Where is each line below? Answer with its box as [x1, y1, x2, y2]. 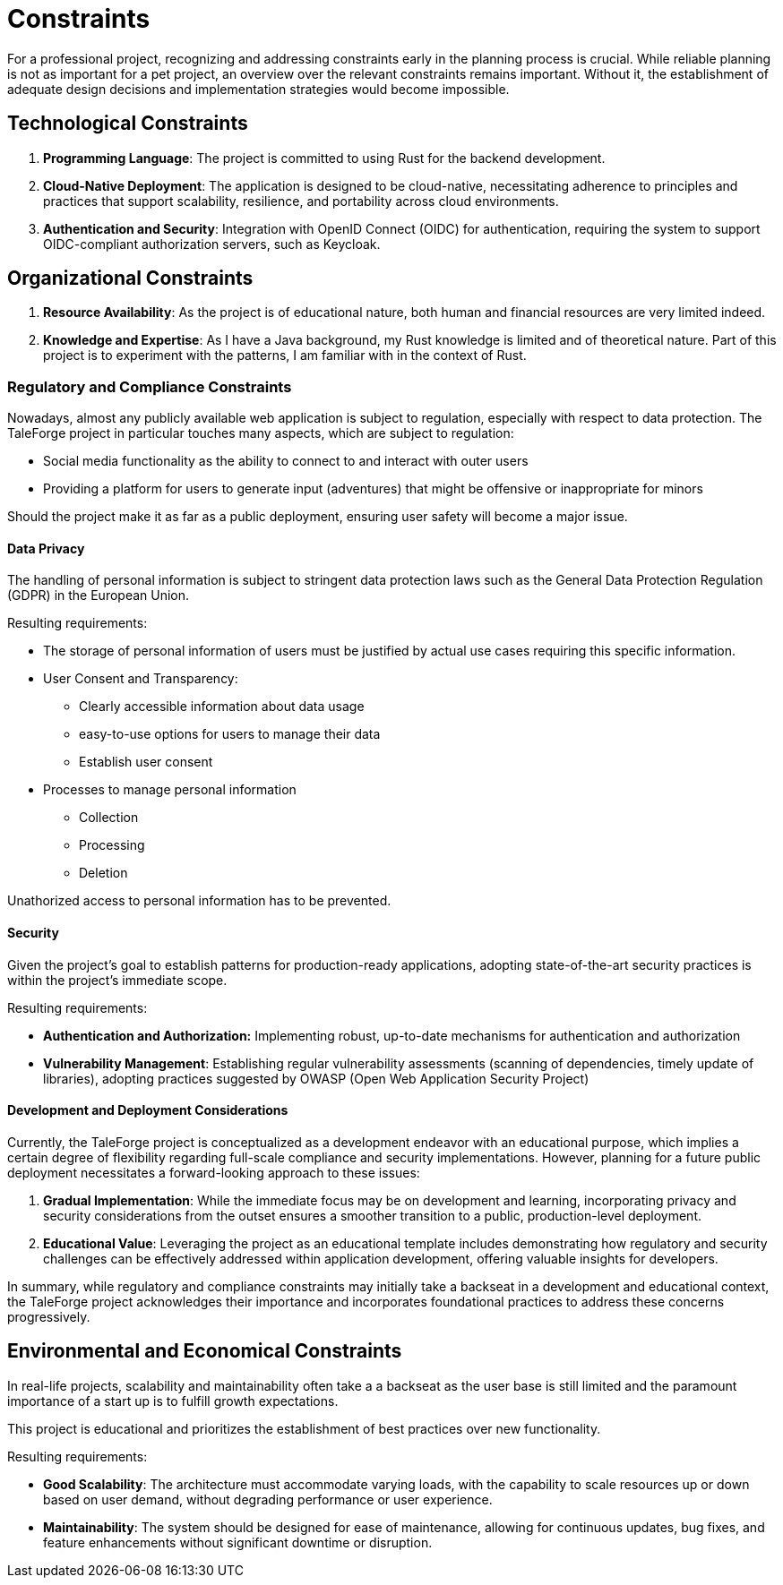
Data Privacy [7, 540, 85, 556]
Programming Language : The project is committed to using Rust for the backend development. [43, 150, 606, 166]
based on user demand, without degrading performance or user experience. [43, 1491, 493, 1507]
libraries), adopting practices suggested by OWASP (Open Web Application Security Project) [43, 1070, 589, 1086]
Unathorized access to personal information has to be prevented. [7, 893, 391, 909]
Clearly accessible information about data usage [79, 698, 365, 715]
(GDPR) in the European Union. [7, 587, 190, 604]
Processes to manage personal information [43, 782, 297, 798]
